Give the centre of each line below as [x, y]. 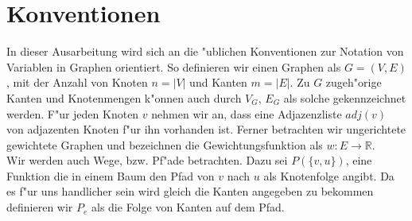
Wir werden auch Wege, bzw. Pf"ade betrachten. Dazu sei [147, 160]
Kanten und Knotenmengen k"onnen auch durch [124, 97]
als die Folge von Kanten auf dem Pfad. [188, 207]
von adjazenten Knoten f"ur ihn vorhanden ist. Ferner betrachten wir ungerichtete [206, 129]
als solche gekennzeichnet [345, 97]
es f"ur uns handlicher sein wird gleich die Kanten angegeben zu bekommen [190, 191]
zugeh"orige [354, 82]
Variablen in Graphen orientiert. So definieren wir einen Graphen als [174, 66]
